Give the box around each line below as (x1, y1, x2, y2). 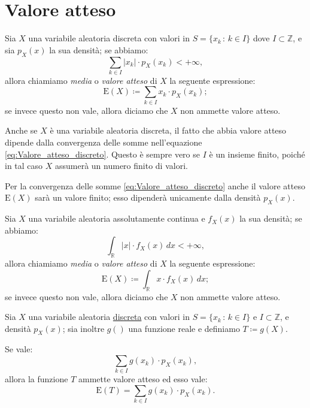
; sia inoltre (62, 322, 105, 334)
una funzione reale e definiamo (128, 322, 240, 334)
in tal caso (5, 159, 43, 172)
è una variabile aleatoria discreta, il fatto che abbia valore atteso (50, 124, 287, 137)
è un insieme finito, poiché (209, 147, 305, 160)
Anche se (5, 124, 38, 137)
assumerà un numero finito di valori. (54, 159, 188, 172)
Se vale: (5, 343, 33, 355)
